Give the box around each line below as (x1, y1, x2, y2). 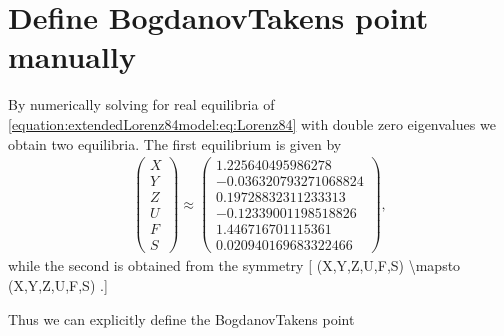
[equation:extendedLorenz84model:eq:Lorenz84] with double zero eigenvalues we (8, 113, 496, 134)
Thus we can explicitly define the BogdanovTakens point (8, 308, 355, 329)
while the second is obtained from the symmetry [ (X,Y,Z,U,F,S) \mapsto (8, 255, 461, 276)
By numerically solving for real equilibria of (8, 94, 275, 115)
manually (8, 36, 136, 77)
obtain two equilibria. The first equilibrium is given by (8, 133, 342, 154)
